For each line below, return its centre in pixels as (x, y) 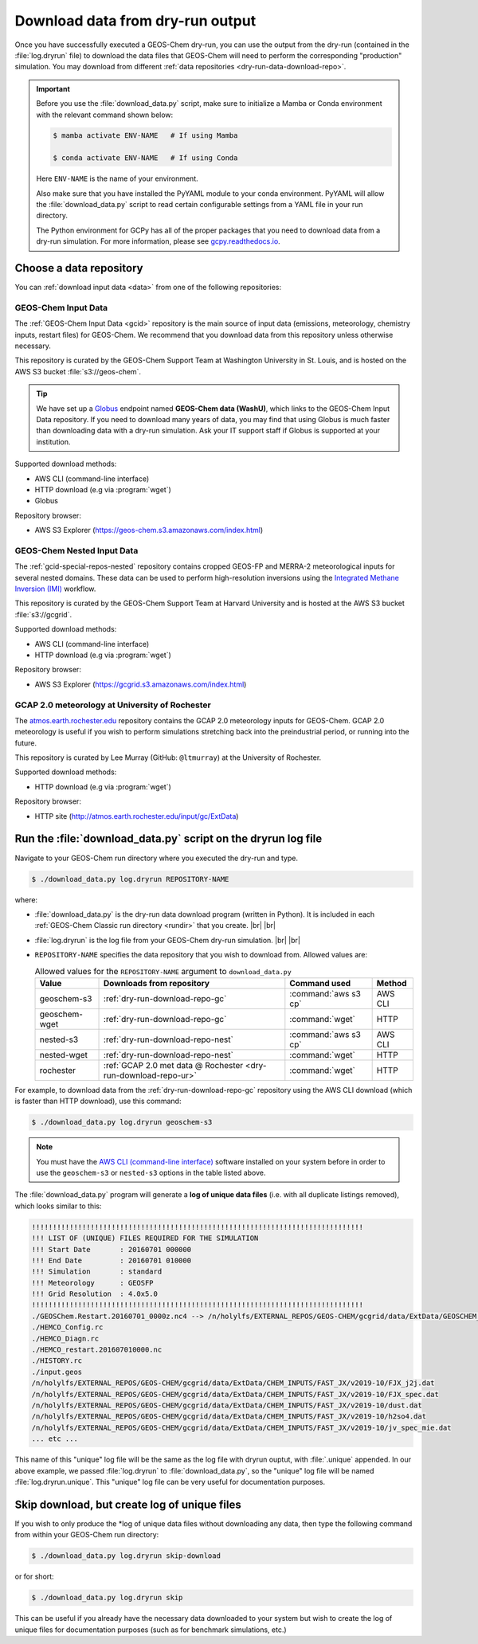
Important (53, 88)
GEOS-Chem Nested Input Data (76, 550)
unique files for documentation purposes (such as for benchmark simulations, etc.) (151, 1630)
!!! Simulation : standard (97, 1272)
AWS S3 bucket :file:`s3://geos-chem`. (78, 371)
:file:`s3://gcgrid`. (43, 614)
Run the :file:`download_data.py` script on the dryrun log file (168, 839)
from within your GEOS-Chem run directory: (87, 1535)
